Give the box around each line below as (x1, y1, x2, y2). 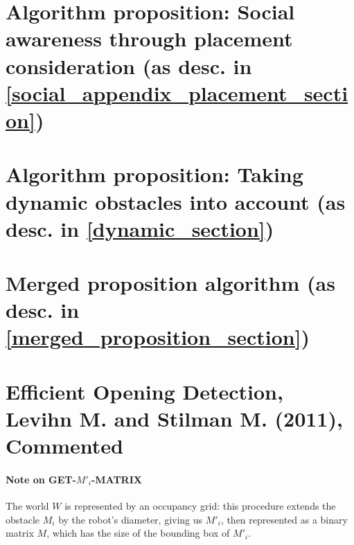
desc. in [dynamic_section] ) (6, 214, 274, 242)
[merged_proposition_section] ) (6, 323, 310, 351)
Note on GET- (6, 472, 76, 486)
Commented (6, 431, 123, 460)
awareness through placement (6, 24, 293, 53)
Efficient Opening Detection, (6, 377, 283, 405)
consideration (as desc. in (6, 51, 252, 80)
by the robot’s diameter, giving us (58, 512, 203, 526)
